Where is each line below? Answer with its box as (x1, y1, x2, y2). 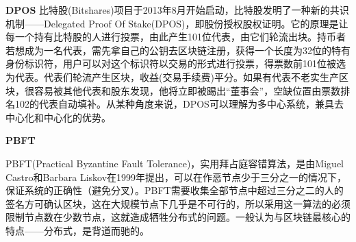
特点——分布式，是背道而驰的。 (5, 223, 149, 237)
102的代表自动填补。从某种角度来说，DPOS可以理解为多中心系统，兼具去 (14, 97, 344, 111)
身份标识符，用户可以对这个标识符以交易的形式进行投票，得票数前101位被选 (5, 56, 346, 71)
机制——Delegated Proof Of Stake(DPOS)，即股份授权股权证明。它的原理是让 (5, 16, 348, 30)
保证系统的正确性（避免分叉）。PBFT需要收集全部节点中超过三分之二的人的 (5, 183, 344, 197)
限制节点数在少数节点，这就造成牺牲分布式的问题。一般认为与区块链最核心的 (5, 210, 351, 224)
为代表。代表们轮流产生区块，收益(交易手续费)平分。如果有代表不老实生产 (5, 69, 339, 84)
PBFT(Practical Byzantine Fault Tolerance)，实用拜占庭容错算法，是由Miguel (5, 156, 344, 170)
